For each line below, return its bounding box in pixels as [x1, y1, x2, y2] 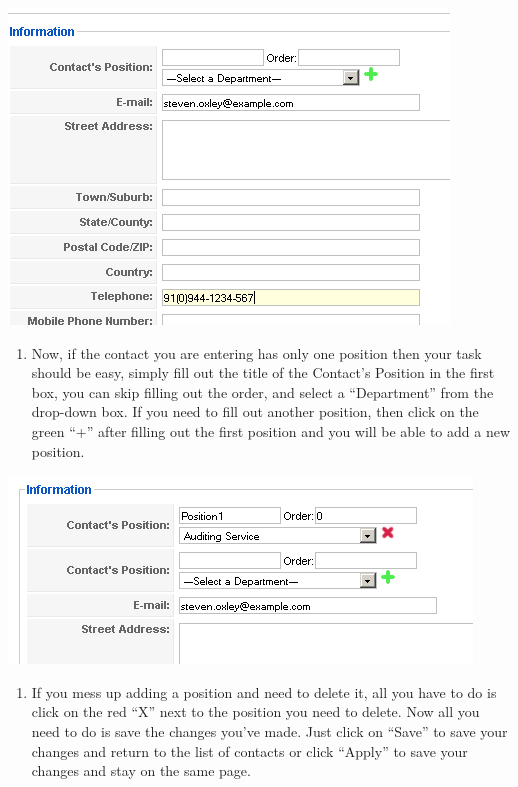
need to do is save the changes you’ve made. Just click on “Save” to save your [31, 720, 508, 741]
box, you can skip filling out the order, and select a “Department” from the [31, 381, 494, 402]
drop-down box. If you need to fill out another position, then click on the [31, 401, 479, 422]
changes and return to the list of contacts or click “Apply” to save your [31, 740, 468, 761]
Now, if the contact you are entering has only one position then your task [31, 342, 482, 363]
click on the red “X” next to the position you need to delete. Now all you [31, 701, 480, 722]
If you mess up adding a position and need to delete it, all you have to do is [31, 681, 497, 702]
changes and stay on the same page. [31, 760, 251, 781]
